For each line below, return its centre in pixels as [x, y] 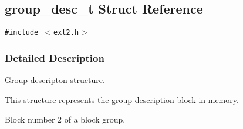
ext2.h [66, 33]
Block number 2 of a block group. [65, 119]
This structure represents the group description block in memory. [122, 99]
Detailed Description [55, 57]
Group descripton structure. [55, 80]
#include [22, 33]
